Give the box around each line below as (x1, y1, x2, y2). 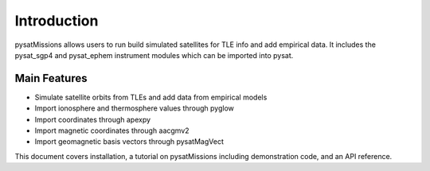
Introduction (14, 12, 99, 29)
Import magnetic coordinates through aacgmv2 (34, 126, 190, 135)
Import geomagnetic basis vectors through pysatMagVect (34, 137, 225, 146)
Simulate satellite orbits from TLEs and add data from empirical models (34, 92, 268, 102)
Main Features (14, 72, 88, 85)
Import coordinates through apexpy (34, 115, 151, 124)
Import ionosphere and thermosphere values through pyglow (34, 103, 234, 113)
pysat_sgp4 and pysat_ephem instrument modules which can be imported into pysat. (14, 50, 294, 60)
